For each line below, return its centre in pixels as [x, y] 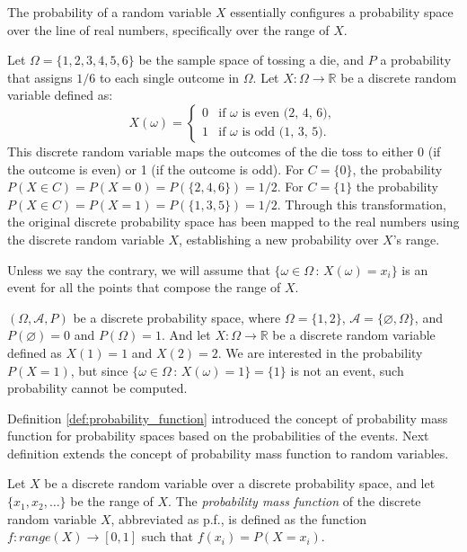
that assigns [40, 77]
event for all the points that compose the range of [144, 287]
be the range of [112, 501]
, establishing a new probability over [279, 239]
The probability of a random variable [110, 12]
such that [167, 536]
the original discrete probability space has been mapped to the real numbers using [233, 222]
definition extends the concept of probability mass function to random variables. [228, 453]
